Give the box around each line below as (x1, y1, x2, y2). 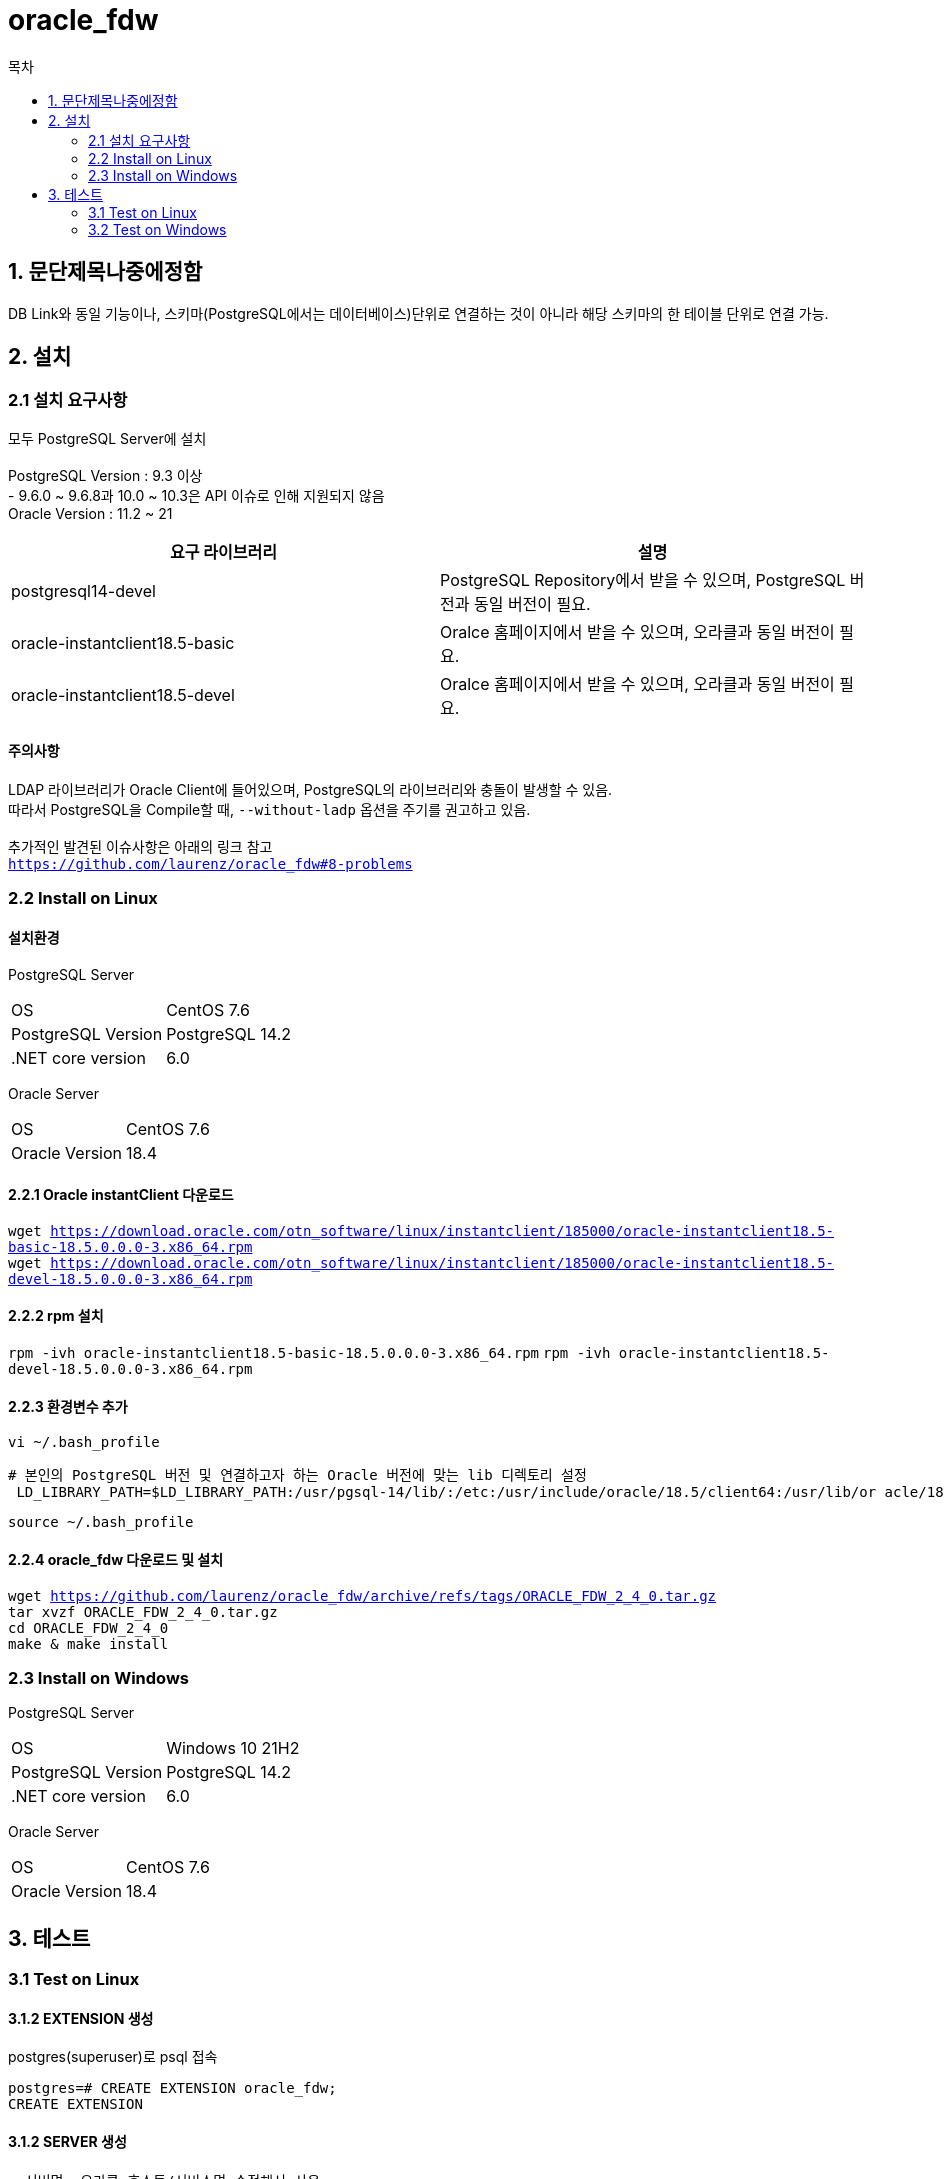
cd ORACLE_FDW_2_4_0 (8, 1619, 169, 1636)
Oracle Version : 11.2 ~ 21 (8, 504, 173, 522)
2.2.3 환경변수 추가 (8, 1397, 128, 1415)
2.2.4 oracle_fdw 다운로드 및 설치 (8, 1550, 224, 1568)
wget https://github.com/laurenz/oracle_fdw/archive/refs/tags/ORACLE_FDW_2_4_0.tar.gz (8, 1587, 717, 1604)
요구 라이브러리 (170, 541, 277, 562)
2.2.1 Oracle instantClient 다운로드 (8, 1186, 234, 1204)
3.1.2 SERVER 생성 (8, 2132, 127, 2150)
